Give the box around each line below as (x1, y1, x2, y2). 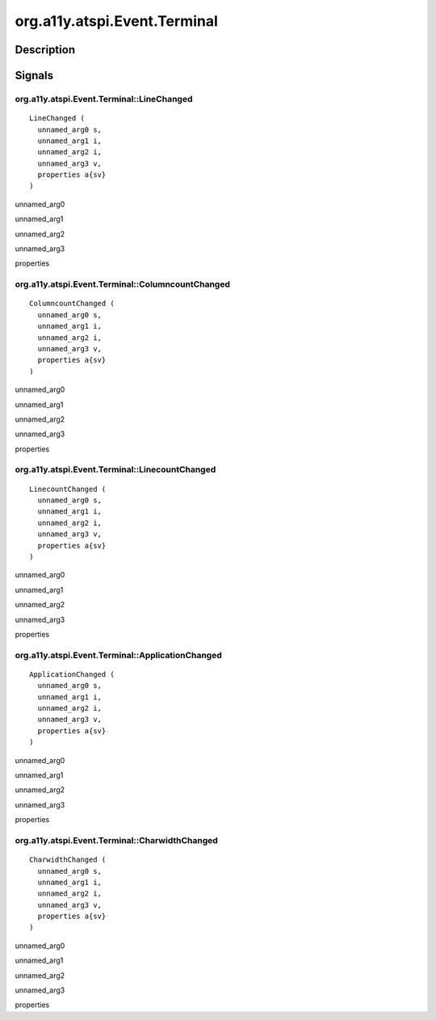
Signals (15, 69, 54, 82)
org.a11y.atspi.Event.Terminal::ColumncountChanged (15, 279, 230, 290)
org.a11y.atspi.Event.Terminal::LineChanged (15, 93, 193, 104)
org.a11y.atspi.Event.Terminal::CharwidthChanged (15, 834, 218, 846)
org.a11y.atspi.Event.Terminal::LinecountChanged (15, 464, 216, 476)
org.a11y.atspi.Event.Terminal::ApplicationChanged (15, 649, 222, 661)
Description (15, 43, 76, 57)
